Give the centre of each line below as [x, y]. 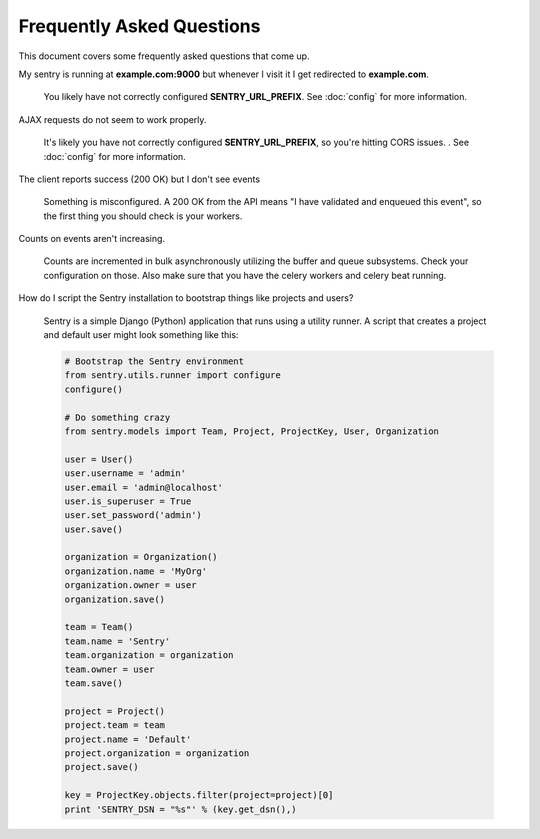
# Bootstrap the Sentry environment [154, 361]
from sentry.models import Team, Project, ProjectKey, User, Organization [252, 431]
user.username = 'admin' [125, 473]
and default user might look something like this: [141, 335]
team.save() [94, 683]
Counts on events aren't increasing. [91, 239]
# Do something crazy [117, 417]
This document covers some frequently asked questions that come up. [164, 56]
